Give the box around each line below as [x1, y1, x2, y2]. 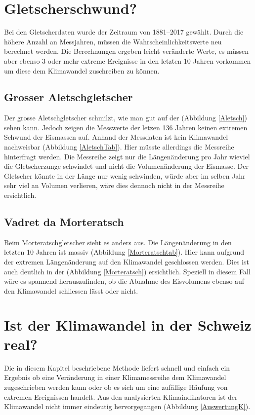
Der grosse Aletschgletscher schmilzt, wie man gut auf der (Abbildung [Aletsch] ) [4, 113, 247, 123]
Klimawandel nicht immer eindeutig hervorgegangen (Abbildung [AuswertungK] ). [4, 401, 251, 412]
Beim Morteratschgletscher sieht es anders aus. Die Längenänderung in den [4, 237, 232, 247]
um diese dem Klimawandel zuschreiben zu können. [4, 65, 160, 75]
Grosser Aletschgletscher [4, 89, 133, 105]
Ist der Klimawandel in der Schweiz [4, 314, 252, 335]
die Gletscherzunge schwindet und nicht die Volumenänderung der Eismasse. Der [4, 161, 249, 171]
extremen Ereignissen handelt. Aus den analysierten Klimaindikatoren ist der [4, 391, 238, 402]
